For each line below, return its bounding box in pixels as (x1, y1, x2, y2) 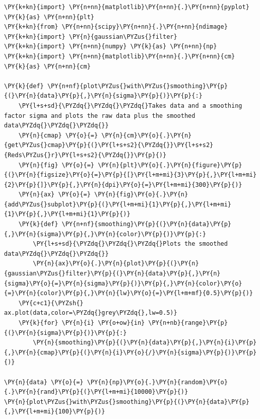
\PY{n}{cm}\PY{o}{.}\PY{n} (101, 131, 192, 139)
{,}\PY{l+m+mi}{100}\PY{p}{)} (4, 408, 105, 415)
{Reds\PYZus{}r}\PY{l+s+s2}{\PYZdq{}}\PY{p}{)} (4, 151, 167, 159)
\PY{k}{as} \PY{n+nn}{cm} (4, 62, 91, 70)
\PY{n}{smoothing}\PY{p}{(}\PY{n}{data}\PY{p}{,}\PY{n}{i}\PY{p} (33, 339, 257, 346)
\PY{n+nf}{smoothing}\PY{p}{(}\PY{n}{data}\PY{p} (61, 221, 232, 228)
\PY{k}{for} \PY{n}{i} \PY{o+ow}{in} (18, 319, 145, 326)
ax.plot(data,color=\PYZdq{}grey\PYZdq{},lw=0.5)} (4, 309, 177, 317)
